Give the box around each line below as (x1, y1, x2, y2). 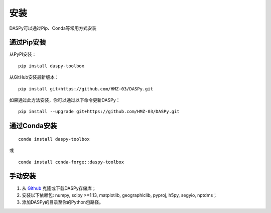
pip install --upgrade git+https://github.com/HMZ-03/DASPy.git (18, 109, 180, 115)
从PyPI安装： (9, 51, 37, 57)
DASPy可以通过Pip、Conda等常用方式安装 (9, 25, 97, 31)
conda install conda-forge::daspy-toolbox (18, 159, 124, 165)
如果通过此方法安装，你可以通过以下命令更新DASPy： (9, 97, 120, 103)
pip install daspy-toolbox (18, 63, 85, 69)
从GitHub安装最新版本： (9, 74, 59, 80)
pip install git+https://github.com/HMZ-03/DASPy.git (18, 86, 153, 91)
